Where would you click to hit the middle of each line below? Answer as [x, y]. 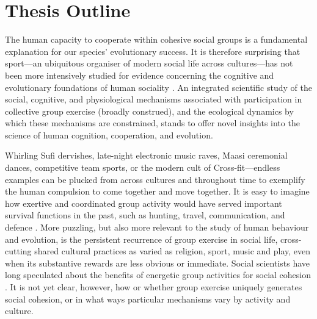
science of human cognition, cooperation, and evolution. [109, 134]
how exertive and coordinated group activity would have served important [144, 203]
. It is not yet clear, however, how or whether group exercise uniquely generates [154, 287]
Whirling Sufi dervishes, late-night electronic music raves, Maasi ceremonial [146, 155]
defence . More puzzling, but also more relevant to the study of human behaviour [157, 227]
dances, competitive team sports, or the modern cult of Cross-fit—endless [143, 167]
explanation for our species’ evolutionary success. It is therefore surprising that [153, 51]
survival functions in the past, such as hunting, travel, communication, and [145, 215]
